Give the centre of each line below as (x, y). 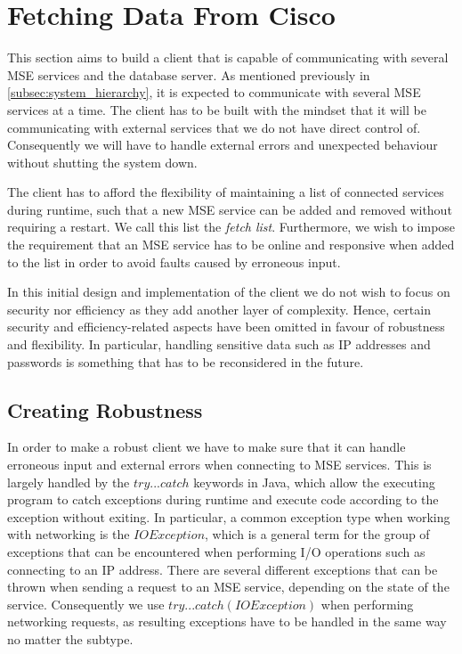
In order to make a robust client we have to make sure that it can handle (207, 447)
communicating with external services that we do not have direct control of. (214, 127)
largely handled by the (69, 482)
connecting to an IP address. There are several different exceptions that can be (223, 569)
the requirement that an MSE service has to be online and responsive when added (231, 245)
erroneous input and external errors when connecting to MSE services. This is (219, 465)
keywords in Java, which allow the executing (314, 482)
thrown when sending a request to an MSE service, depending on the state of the (228, 587)
